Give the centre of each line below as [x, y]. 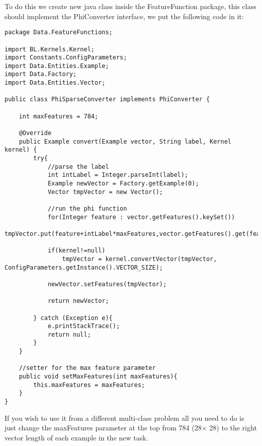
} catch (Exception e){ [73, 318]
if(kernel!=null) [76, 251]
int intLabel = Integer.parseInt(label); [118, 175]
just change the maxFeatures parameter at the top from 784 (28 [103, 428]
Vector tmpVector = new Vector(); [105, 192]
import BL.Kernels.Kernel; [50, 49]
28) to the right [233, 428]
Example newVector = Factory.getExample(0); [123, 183]
